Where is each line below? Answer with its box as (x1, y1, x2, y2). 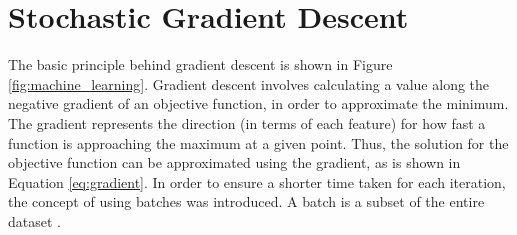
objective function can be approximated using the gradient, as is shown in (8, 152, 461, 173)
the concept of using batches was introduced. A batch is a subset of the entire (8, 191, 485, 212)
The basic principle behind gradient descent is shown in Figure (8, 54, 393, 75)
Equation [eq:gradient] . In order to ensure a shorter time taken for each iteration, (8, 171, 506, 192)
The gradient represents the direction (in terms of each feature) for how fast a (8, 112, 486, 133)
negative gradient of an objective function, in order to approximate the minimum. (8, 93, 509, 114)
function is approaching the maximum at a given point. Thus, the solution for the (8, 132, 509, 153)
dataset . (8, 210, 61, 231)
